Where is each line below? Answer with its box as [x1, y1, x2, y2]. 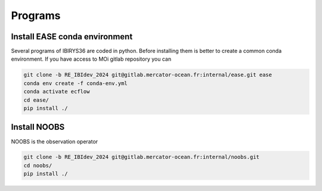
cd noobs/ [23, 162, 52, 169]
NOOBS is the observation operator [11, 137, 98, 145]
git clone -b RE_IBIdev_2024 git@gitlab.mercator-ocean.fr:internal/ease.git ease [23, 71, 273, 79]
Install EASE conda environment [11, 32, 133, 42]
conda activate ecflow [23, 88, 90, 95]
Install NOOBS [11, 122, 65, 132]
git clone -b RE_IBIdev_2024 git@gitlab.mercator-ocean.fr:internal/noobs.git [23, 154, 259, 161]
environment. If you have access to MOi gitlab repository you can [11, 55, 172, 62]
